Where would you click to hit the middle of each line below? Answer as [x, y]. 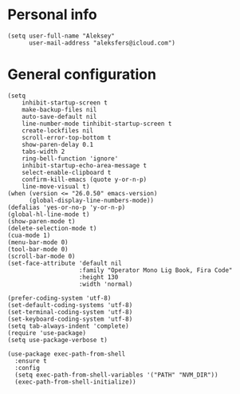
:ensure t [31, 361]
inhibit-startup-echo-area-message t [85, 165]
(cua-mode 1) [29, 235]
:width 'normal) [106, 284]
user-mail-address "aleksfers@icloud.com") [102, 43]
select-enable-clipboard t [67, 172]
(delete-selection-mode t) [52, 228]
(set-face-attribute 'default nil [65, 263]
